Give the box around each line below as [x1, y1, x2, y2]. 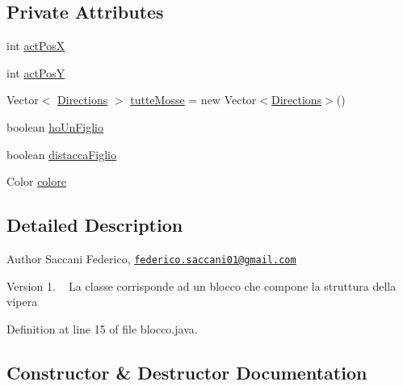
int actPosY [6, 64, 65, 81]
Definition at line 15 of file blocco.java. [6, 320, 198, 337]
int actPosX [6, 37, 65, 54]
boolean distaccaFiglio [6, 145, 117, 162]
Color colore [6, 173, 66, 190]
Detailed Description [6, 212, 183, 237]
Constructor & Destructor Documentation [6, 359, 367, 384]
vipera [6, 293, 38, 310]
